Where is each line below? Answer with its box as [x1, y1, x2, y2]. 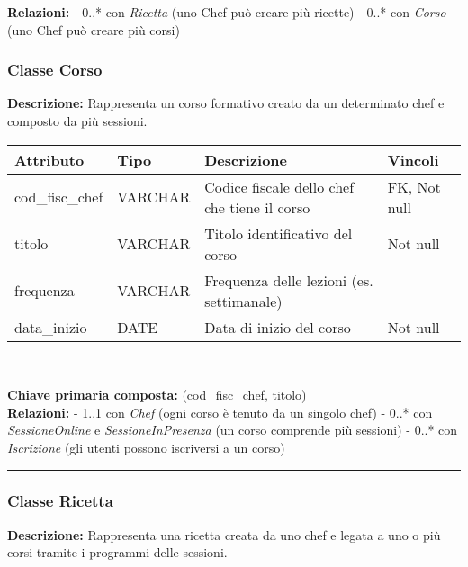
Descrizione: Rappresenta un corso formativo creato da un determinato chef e [7, 94, 445, 112]
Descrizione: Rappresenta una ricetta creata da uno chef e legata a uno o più [7, 525, 441, 544]
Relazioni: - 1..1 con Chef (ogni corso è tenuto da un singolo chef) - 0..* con [7, 402, 433, 421]
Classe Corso [7, 58, 103, 81]
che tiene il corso [204, 196, 310, 218]
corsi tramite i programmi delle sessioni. [7, 543, 228, 562]
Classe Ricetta [7, 490, 113, 512]
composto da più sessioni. [7, 112, 148, 130]
